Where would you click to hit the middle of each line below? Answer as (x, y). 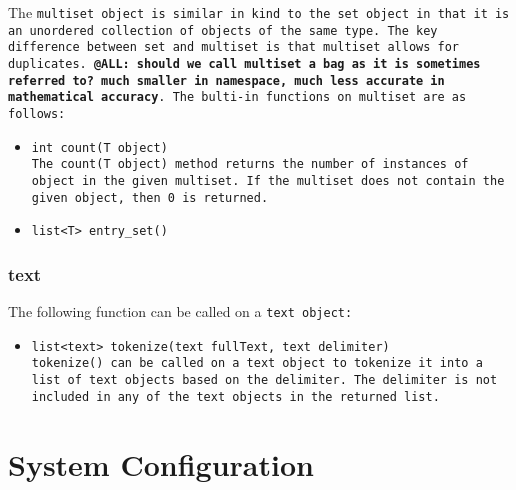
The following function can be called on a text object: (180, 311)
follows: (37, 113)
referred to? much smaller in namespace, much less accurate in (226, 80)
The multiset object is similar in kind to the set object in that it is (259, 12)
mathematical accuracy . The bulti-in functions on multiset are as (237, 97)
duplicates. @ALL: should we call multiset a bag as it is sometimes (244, 63)
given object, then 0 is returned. (150, 197)
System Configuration (161, 463)
